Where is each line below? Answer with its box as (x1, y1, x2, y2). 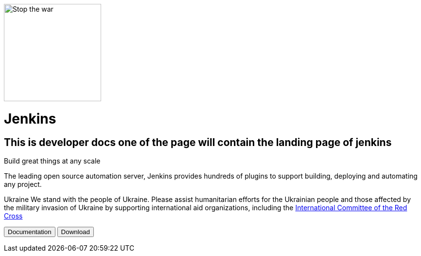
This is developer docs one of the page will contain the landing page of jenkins (4, 136, 392, 148)
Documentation (8, 228, 52, 236)
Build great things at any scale (4, 156, 101, 165)
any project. (4, 180, 42, 188)
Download (61, 228, 90, 236)
